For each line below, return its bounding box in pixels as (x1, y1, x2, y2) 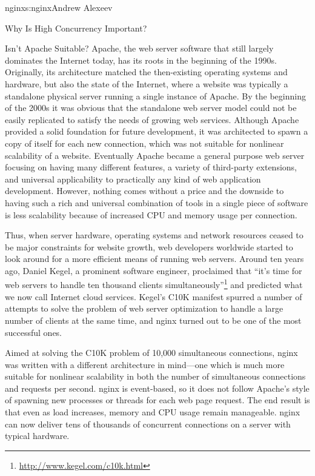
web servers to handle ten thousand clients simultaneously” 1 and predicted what (5, 277, 303, 291)
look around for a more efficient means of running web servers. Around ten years (5, 252, 304, 265)
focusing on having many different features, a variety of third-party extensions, (5, 161, 297, 173)
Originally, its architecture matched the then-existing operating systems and (5, 65, 288, 78)
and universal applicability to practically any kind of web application (5, 172, 261, 185)
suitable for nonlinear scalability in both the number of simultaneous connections (5, 370, 306, 383)
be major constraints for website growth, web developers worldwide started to (5, 240, 293, 253)
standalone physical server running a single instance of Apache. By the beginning (5, 89, 306, 102)
